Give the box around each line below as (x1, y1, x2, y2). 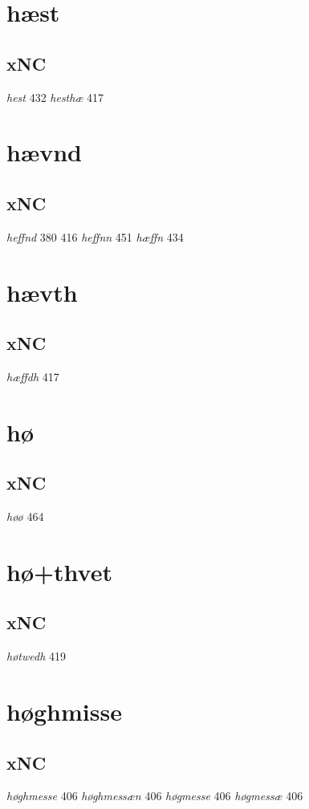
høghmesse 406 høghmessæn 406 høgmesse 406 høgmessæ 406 (6, 787, 303, 804)
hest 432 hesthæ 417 (6, 88, 104, 105)
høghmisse (6, 695, 122, 728)
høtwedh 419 (6, 648, 66, 665)
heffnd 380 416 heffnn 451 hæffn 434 (6, 228, 184, 245)
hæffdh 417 (6, 368, 59, 384)
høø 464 (6, 508, 44, 525)
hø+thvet (6, 555, 112, 587)
